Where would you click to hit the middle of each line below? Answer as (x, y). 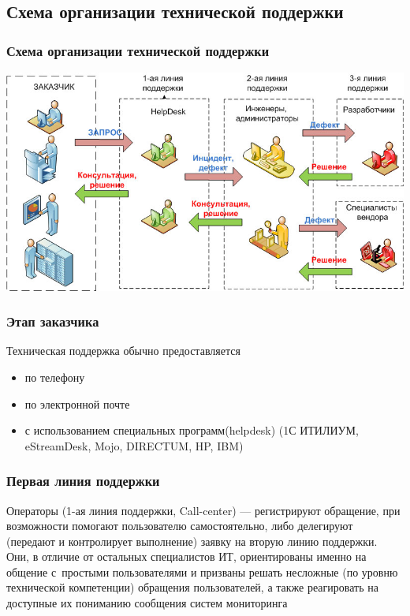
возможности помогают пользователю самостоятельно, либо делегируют (180, 526)
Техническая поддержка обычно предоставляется (123, 351)
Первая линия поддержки (83, 481)
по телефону (55, 377)
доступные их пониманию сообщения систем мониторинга (147, 603)
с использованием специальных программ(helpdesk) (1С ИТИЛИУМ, (192, 430)
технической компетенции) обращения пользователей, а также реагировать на (192, 587)
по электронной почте (77, 403)
